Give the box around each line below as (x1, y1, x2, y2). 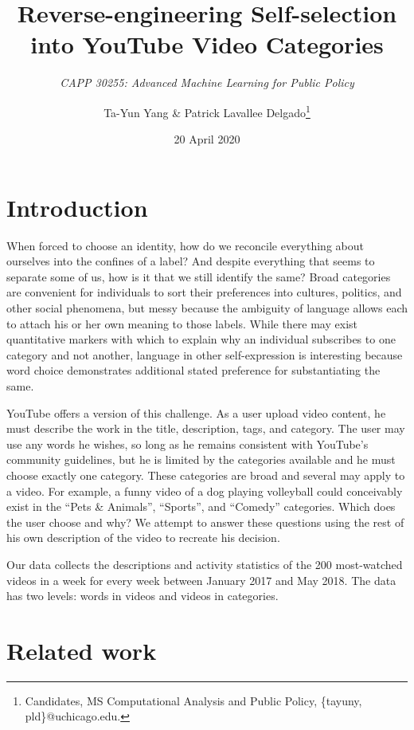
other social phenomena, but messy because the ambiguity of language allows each (6, 300, 408, 316)
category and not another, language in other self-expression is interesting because (6, 346, 403, 363)
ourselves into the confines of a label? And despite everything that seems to (6, 253, 375, 269)
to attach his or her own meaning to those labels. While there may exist (6, 315, 357, 332)
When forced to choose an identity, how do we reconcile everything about (6, 237, 364, 253)
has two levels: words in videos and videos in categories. (6, 587, 279, 604)
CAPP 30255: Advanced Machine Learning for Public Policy (60, 74, 354, 91)
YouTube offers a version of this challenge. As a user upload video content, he (6, 404, 386, 421)
